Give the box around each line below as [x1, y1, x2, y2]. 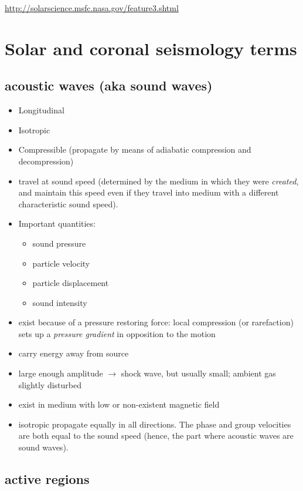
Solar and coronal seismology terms [5, 36, 297, 60]
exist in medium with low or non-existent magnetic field [18, 398, 220, 411]
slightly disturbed [18, 378, 81, 391]
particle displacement [32, 277, 109, 289]
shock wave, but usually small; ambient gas [121, 367, 276, 379]
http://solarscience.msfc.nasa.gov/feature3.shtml [5, 2, 179, 14]
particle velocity [32, 257, 90, 269]
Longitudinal [18, 104, 64, 116]
